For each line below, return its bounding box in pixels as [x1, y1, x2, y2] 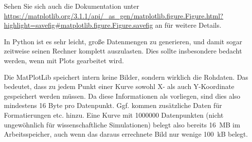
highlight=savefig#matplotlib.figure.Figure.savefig [4, 20, 153, 30]
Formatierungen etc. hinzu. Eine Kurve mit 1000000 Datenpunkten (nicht [4, 109, 224, 120]
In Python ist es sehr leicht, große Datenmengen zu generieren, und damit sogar [4, 36, 242, 46]
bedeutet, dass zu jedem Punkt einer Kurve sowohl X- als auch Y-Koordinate [4, 81, 234, 91]
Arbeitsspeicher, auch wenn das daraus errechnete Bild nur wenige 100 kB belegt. [4, 129, 248, 139]
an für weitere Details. [155, 20, 221, 30]
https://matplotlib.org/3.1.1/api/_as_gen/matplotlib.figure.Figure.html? [4, 10, 223, 20]
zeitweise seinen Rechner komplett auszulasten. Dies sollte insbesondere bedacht [4, 46, 242, 56]
